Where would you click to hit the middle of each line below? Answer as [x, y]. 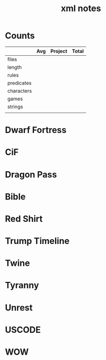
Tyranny [22, 286]
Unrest [19, 307]
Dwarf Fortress [36, 130]
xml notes [81, 8]
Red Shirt [24, 219]
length [15, 67]
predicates [20, 83]
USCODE [23, 330]
